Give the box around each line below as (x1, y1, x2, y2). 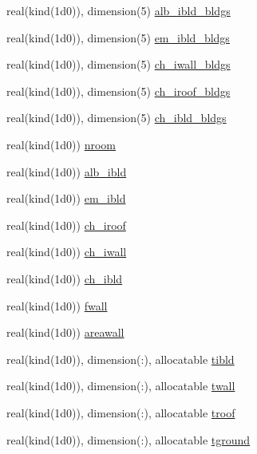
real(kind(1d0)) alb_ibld (6, 163, 127, 180)
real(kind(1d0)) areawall (6, 324, 125, 341)
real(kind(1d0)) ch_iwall (6, 243, 127, 260)
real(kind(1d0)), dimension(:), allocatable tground (6, 431, 251, 448)
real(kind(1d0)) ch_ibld (6, 270, 123, 286)
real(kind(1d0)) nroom (6, 136, 117, 152)
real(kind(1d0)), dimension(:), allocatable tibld (6, 350, 235, 367)
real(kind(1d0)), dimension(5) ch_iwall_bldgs (6, 56, 231, 73)
